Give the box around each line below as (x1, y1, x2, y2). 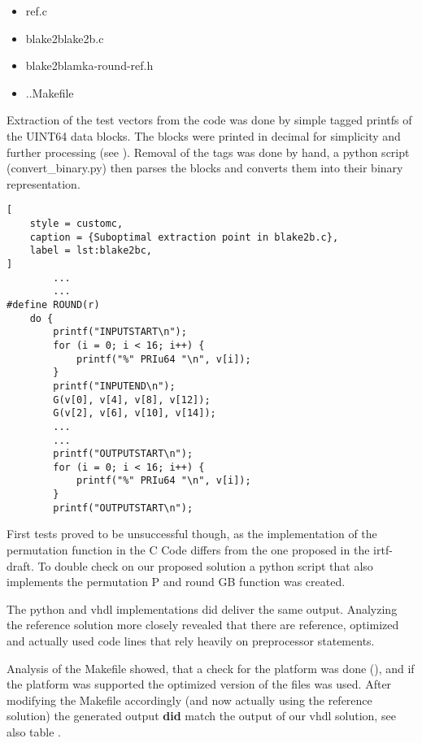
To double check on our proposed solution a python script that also (37, 557, 373, 574)
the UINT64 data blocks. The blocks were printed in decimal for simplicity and (7, 127, 401, 144)
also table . (7, 723, 61, 740)
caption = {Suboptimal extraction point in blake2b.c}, (29, 231, 339, 243)
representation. (7, 175, 80, 192)
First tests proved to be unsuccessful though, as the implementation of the (7, 525, 377, 542)
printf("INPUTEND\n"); (53, 380, 176, 392)
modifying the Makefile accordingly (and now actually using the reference (7, 691, 372, 708)
